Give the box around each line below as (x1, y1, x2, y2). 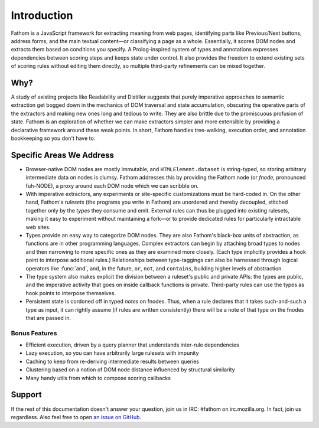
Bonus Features (11, 329, 57, 337)
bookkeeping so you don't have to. (11, 135, 96, 142)
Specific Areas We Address (11, 150, 115, 160)
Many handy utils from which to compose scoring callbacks (25, 374, 171, 381)
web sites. (25, 223, 51, 230)
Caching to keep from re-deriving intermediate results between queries (25, 358, 199, 365)
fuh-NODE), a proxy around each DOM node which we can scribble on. (25, 182, 199, 189)
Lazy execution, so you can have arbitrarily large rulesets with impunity (25, 349, 199, 357)
